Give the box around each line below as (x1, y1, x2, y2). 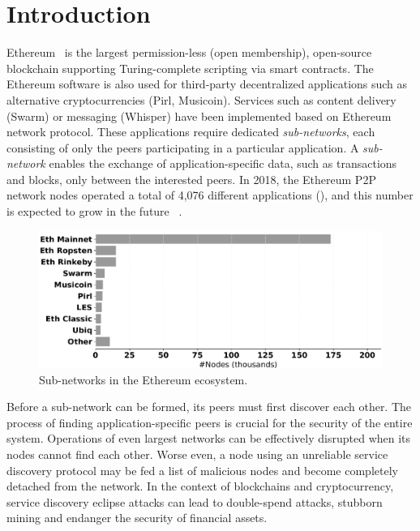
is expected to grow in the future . (6, 203, 182, 220)
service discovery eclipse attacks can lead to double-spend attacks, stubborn (6, 493, 383, 510)
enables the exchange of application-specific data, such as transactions (49, 155, 397, 172)
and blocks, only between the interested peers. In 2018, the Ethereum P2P (6, 170, 376, 187)
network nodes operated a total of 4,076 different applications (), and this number (6, 186, 414, 203)
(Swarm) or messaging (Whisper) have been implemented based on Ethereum (6, 107, 392, 124)
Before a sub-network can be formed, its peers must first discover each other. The (6, 398, 412, 415)
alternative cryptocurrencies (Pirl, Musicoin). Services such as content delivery (6, 91, 396, 108)
